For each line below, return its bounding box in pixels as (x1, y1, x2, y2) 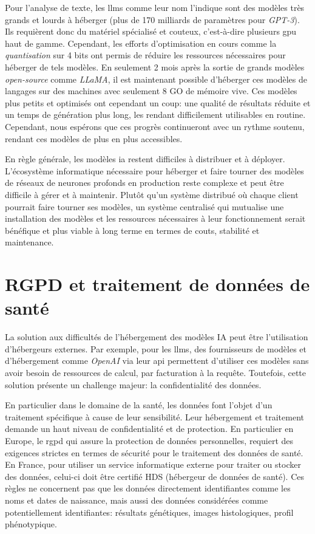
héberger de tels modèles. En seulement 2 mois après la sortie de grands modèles (5, 60, 305, 73)
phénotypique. (5, 518, 57, 530)
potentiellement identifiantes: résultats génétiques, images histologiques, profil (5, 505, 294, 518)
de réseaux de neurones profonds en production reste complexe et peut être (5, 176, 284, 189)
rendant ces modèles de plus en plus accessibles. (5, 132, 183, 145)
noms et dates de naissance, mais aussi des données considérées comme (5, 493, 268, 506)
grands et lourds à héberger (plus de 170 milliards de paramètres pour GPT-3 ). (5, 13, 300, 26)
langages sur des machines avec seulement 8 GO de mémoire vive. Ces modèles (5, 84, 297, 97)
